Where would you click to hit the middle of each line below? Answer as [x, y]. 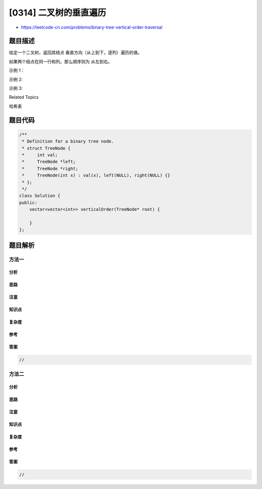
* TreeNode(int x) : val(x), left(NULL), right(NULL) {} [96, 175]
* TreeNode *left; [49, 162]
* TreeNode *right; [50, 168]
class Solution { [40, 196]
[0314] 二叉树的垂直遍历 [57, 13]
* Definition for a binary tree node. [68, 141]
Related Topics [24, 97]
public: [28, 202]
